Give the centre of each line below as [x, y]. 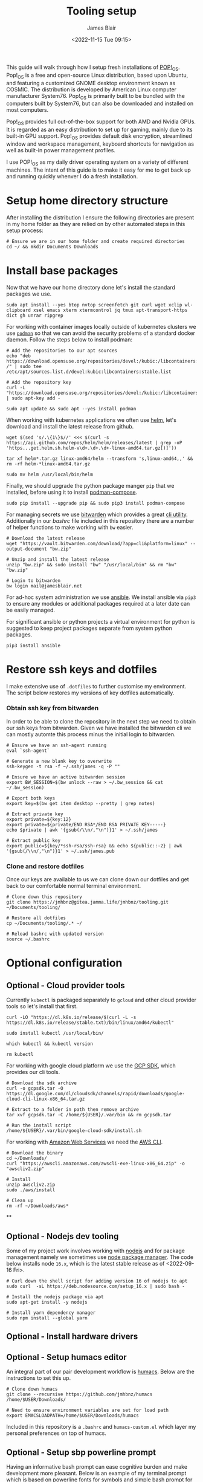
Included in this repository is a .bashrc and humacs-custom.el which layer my [101, 1427]
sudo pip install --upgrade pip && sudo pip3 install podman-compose [96, 503]
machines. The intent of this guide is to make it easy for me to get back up [99, 170]
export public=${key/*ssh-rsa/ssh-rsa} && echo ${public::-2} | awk [94, 846]
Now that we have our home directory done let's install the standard [91, 287]
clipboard [19, 310]
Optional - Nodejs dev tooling [63, 1236]
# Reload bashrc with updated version [55, 934]
